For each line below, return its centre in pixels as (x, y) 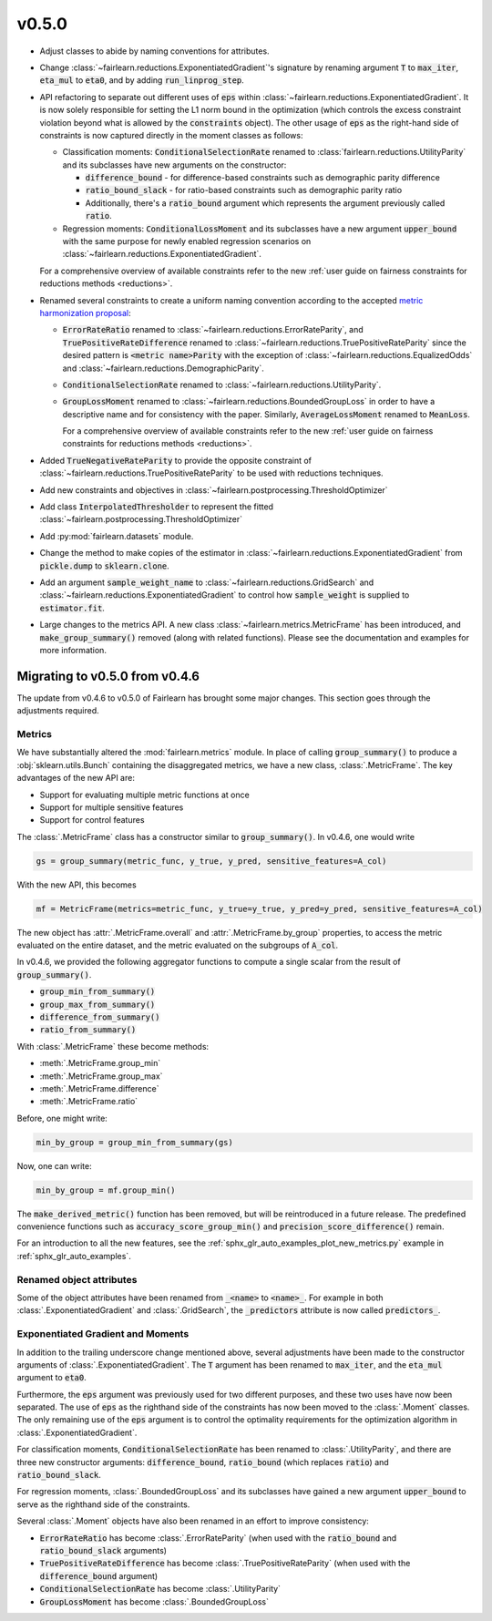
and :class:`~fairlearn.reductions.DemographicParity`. (163, 368)
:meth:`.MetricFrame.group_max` (101, 1076)
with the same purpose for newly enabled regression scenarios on (187, 241)
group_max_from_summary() (97, 1004)
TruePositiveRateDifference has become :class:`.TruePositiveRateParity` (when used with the (225, 1564)
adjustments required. (58, 711)
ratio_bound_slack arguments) (103, 1550)
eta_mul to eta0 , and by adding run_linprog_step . (142, 80)
